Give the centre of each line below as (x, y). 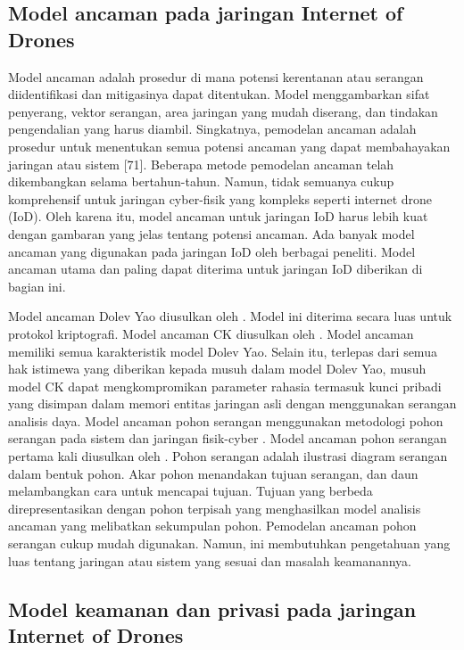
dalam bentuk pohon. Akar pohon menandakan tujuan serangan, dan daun (213, 473)
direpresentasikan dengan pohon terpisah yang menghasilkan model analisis (215, 508)
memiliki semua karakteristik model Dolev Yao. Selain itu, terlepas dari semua (223, 351)
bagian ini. (37, 286)
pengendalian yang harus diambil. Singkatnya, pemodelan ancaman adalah (212, 129)
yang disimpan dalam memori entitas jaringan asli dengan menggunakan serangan (232, 403)
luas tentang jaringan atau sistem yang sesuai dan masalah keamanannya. (210, 560)
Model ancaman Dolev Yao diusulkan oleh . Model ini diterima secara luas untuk (230, 316)
